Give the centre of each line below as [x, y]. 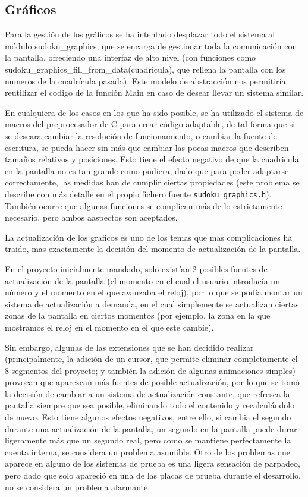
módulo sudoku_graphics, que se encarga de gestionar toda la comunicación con [151, 45]
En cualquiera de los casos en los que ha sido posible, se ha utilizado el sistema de [154, 112]
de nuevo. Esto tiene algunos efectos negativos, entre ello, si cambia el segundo [148, 417]
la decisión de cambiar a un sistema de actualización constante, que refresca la [147, 393]
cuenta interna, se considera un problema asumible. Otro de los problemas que [148, 452]
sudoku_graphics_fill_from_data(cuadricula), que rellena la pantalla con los [145, 69]
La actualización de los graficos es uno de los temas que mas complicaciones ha [149, 237]
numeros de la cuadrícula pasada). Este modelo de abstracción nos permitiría [145, 81]
